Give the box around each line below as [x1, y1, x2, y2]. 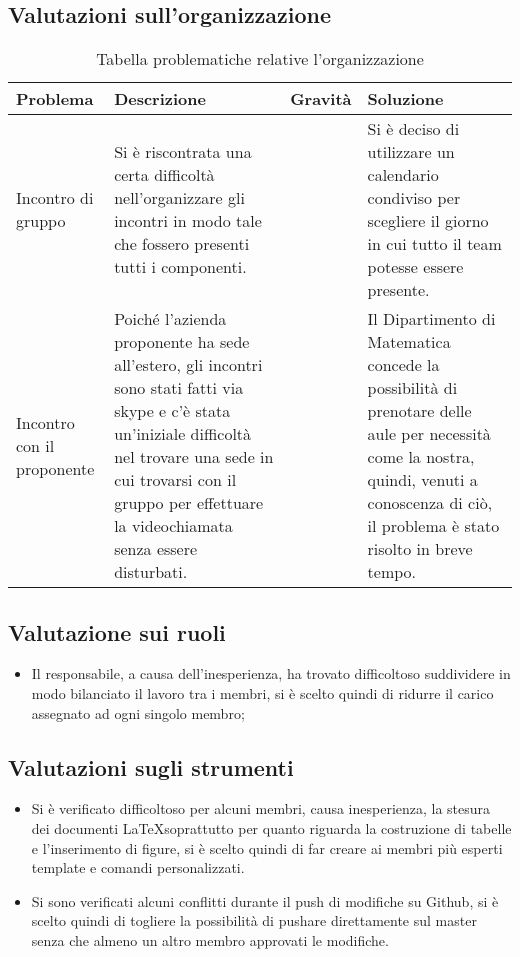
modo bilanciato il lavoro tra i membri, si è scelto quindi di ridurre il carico [31, 683, 494, 703]
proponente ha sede [114, 330, 250, 354]
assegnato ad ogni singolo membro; [31, 702, 245, 723]
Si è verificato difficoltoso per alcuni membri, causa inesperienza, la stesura [31, 798, 491, 819]
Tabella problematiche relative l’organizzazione [96, 47, 424, 71]
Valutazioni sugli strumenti [8, 751, 294, 782]
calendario [367, 163, 439, 187]
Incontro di [16, 186, 94, 210]
